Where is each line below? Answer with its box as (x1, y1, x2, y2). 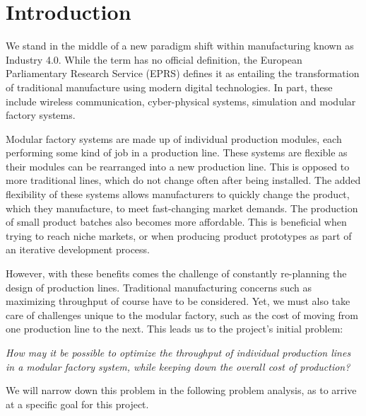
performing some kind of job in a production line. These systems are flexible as (6, 145, 348, 160)
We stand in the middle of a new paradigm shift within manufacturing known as (6, 38, 354, 53)
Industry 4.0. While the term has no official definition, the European (6, 52, 302, 67)
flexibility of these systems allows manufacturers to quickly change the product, (6, 187, 350, 202)
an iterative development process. (6, 242, 150, 257)
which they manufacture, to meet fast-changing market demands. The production (6, 200, 358, 215)
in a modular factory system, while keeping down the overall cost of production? (6, 359, 350, 374)
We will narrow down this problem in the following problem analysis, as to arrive (6, 383, 357, 398)
